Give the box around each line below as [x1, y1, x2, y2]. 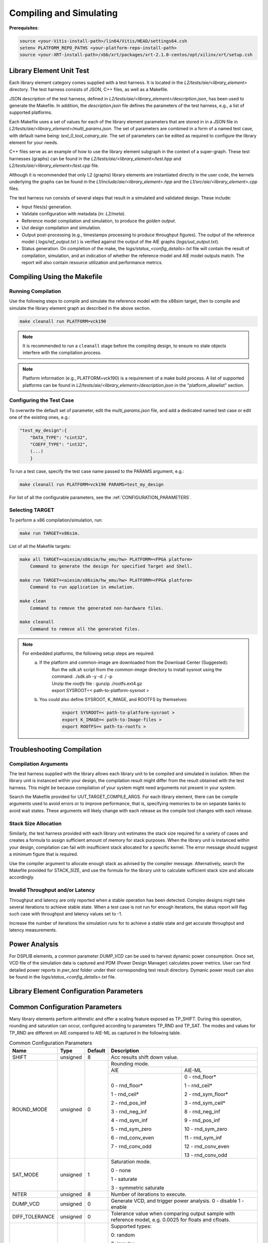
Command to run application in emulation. [30, 584, 135, 590]
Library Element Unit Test [9, 66, 89, 75]
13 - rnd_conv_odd [184, 1152, 227, 1158]
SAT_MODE [12, 1171, 39, 1178]
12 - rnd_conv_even [184, 1143, 230, 1150]
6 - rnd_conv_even [111, 1134, 154, 1141]
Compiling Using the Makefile [9, 272, 103, 281]
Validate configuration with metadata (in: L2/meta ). [21, 211, 126, 217]
